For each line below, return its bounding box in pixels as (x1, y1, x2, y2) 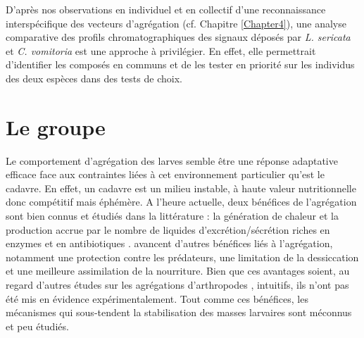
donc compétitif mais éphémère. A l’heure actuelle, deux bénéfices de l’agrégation (6, 194, 357, 209)
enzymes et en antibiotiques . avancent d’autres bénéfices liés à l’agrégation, (6, 236, 333, 251)
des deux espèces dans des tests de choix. (6, 70, 182, 85)
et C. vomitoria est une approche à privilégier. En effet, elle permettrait (6, 43, 316, 58)
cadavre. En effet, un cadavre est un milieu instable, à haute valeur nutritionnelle (6, 180, 356, 195)
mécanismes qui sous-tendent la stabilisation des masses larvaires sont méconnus (6, 305, 352, 320)
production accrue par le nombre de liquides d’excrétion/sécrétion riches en (6, 222, 330, 237)
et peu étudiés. (6, 318, 69, 333)
